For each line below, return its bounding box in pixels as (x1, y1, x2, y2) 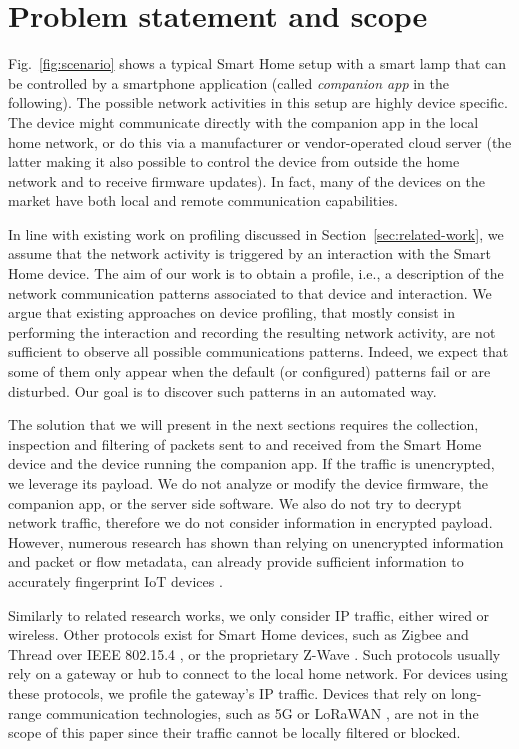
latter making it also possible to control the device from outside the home (8, 151, 460, 172)
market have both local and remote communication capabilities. (8, 190, 398, 211)
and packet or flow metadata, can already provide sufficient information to (8, 551, 464, 572)
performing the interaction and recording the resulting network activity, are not (8, 321, 496, 342)
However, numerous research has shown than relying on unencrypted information (8, 531, 504, 552)
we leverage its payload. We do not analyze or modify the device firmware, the (8, 473, 489, 493)
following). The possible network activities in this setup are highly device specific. (8, 92, 508, 113)
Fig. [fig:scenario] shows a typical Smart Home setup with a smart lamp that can (8, 53, 507, 74)
